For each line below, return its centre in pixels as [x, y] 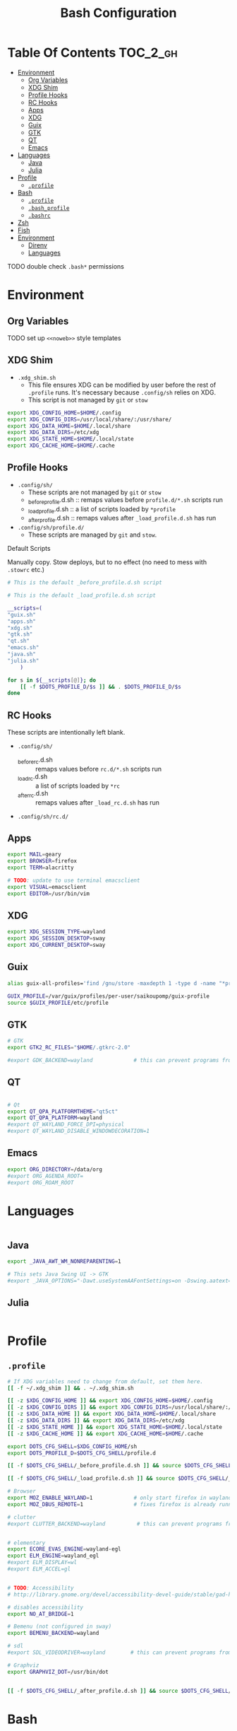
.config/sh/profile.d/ [51, 528]
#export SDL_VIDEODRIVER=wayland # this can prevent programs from [120, 1653]
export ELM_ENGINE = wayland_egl [53, 1556]
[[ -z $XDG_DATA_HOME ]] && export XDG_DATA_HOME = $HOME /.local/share [112, 1414]
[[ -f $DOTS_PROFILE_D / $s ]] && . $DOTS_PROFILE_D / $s [101, 687]
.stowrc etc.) [26, 570]
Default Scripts [29, 549]
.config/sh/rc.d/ [43, 817]
